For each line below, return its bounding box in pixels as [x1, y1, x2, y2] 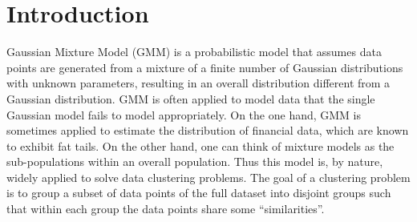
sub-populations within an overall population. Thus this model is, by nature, [6, 153, 383, 170]
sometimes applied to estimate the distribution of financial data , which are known [6, 122, 409, 139]
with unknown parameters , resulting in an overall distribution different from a [6, 75, 391, 91]
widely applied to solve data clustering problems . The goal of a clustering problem [6, 168, 411, 185]
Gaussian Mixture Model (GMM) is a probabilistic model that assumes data [6, 43, 382, 60]
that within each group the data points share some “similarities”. [6, 200, 325, 217]
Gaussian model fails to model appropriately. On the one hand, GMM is [6, 106, 362, 123]
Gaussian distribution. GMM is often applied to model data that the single [6, 90, 375, 107]
